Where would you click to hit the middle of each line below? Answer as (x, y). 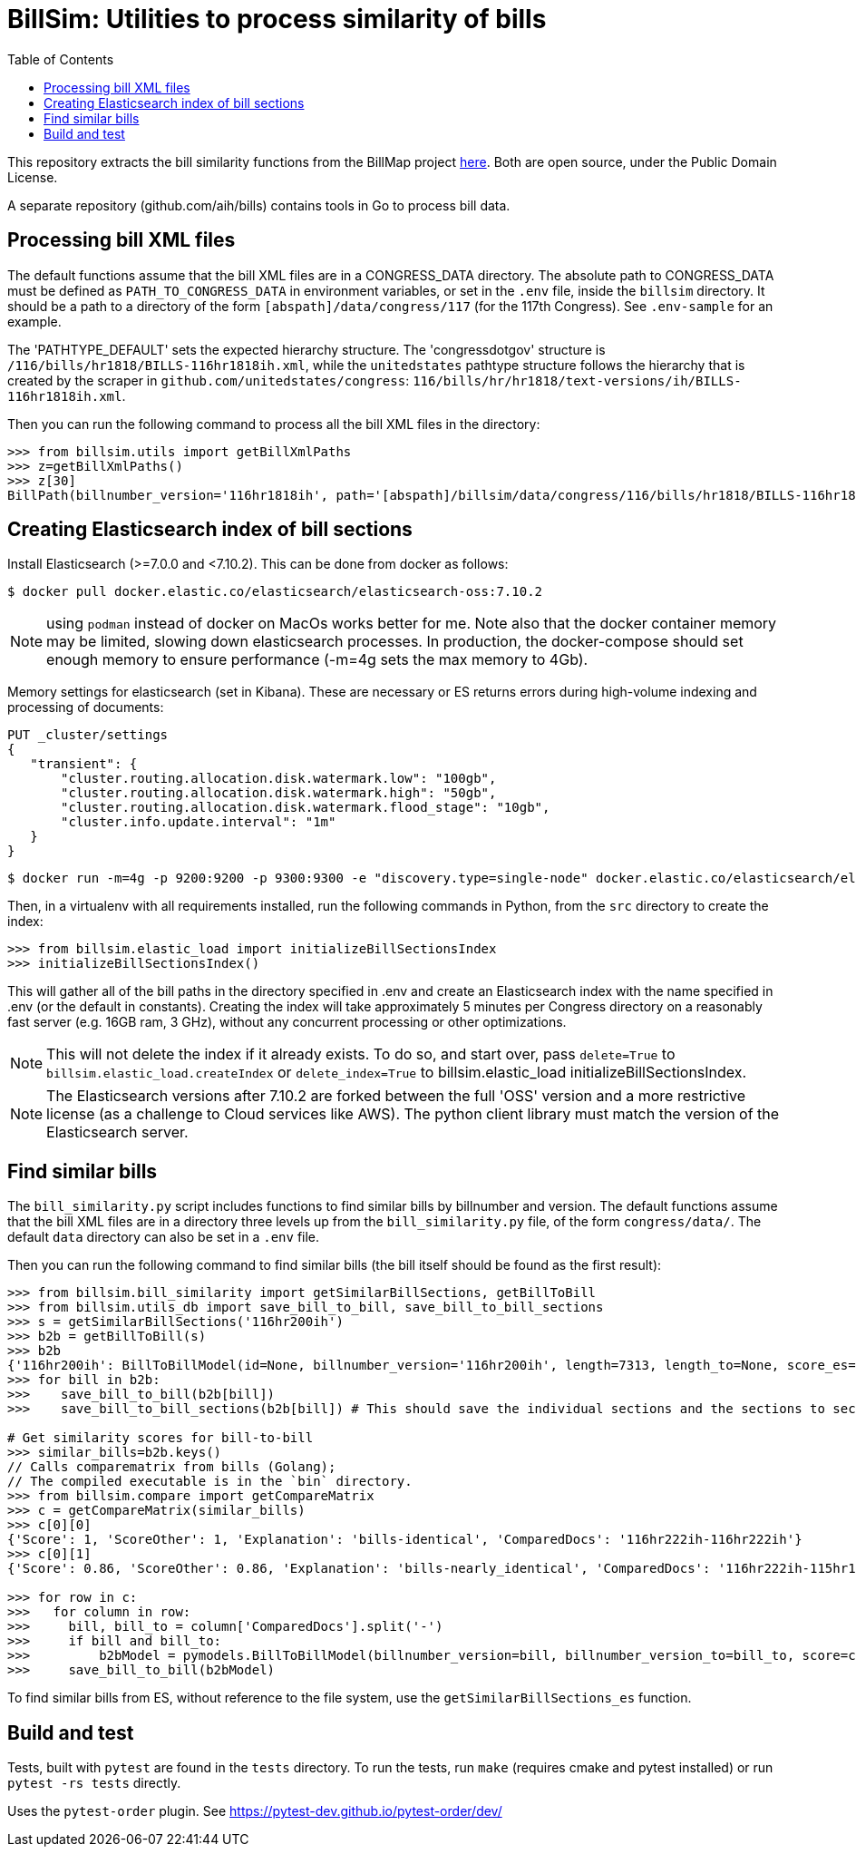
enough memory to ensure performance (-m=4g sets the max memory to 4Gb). (317, 660)
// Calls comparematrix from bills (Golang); (172, 1467)
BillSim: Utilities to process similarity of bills (277, 19)
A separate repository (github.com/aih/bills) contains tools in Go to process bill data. (259, 205)
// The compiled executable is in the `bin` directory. (210, 1482)
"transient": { (84, 764)
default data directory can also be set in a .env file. (164, 1237)
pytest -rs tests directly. (94, 1783)
